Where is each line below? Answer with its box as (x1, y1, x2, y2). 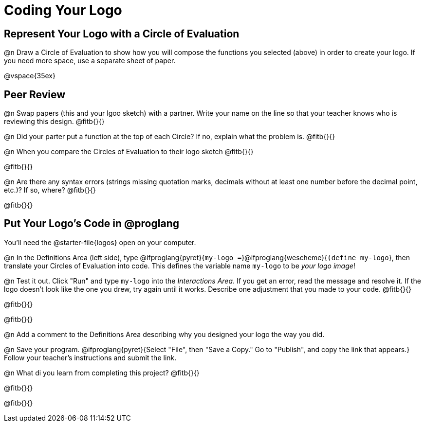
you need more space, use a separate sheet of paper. (4, 56, 176, 65)
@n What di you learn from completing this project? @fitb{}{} (4, 368, 200, 377)
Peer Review (4, 88, 65, 101)
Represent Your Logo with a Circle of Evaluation (4, 27, 240, 40)
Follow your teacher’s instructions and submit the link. (4, 353, 177, 362)
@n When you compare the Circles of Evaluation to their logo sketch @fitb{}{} (4, 147, 254, 156)
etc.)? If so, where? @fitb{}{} (4, 186, 96, 195)
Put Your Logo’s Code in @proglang (4, 217, 179, 230)
